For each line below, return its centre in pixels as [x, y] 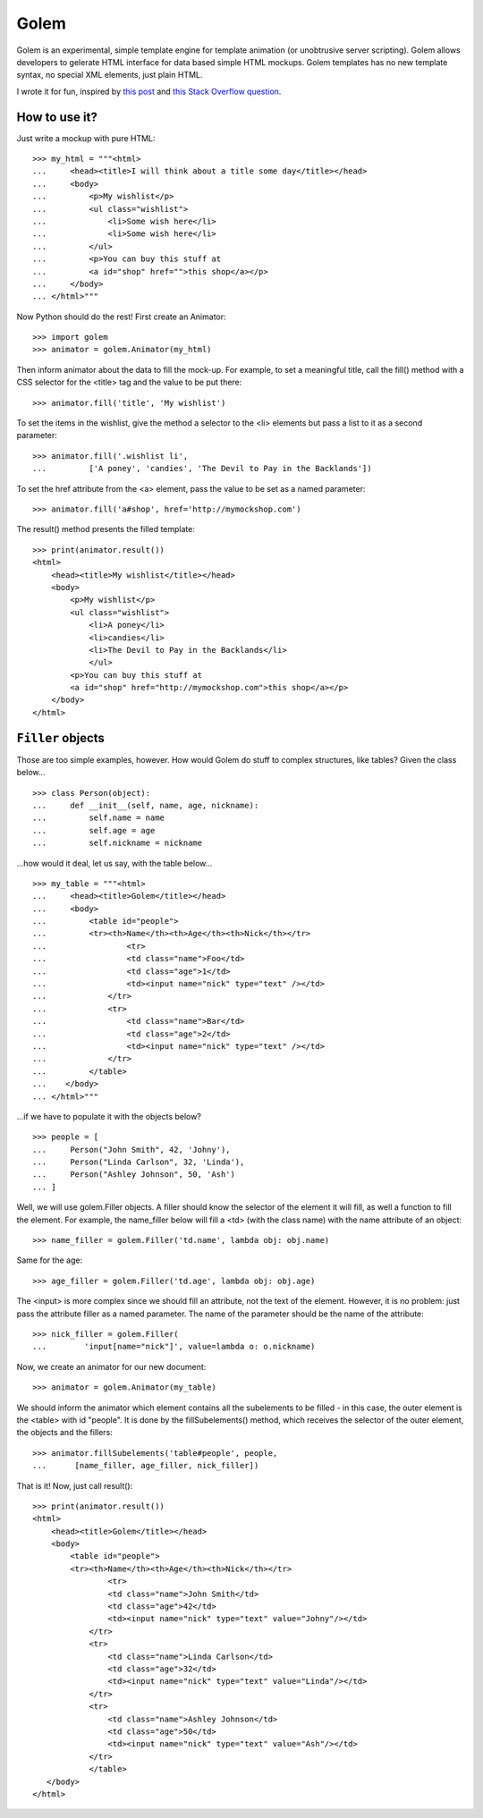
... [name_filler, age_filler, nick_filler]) [146, 1466]
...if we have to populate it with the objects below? [109, 1116]
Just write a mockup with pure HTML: [86, 138]
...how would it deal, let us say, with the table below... [114, 863]
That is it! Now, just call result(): [75, 1485]
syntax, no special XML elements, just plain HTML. [110, 75]
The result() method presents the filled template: [106, 529]
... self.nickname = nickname [118, 843]
